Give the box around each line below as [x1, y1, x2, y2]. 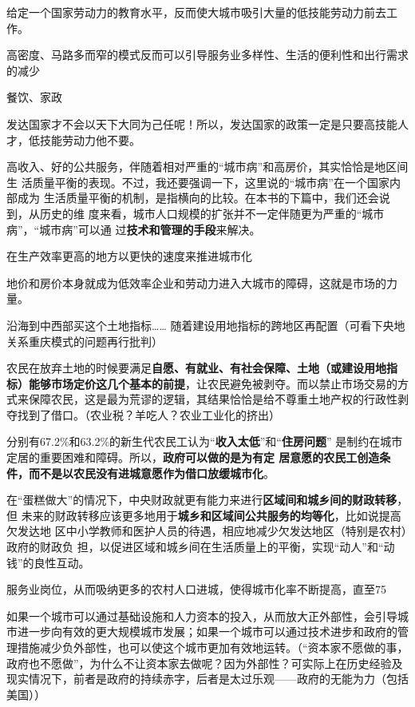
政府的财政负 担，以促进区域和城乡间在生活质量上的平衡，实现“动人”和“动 [6, 538, 395, 555]
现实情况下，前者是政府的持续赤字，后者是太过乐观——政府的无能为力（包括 [6, 670, 409, 687]
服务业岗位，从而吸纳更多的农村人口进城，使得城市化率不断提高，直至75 [6, 581, 386, 598]
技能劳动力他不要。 [39, 131, 140, 148]
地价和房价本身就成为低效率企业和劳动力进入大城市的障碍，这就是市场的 [6, 274, 386, 291]
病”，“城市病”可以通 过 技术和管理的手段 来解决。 [6, 220, 261, 237]
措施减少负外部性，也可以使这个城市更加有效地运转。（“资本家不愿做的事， [17, 639, 409, 655]
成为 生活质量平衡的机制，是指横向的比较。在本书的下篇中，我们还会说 [17, 189, 390, 206]
